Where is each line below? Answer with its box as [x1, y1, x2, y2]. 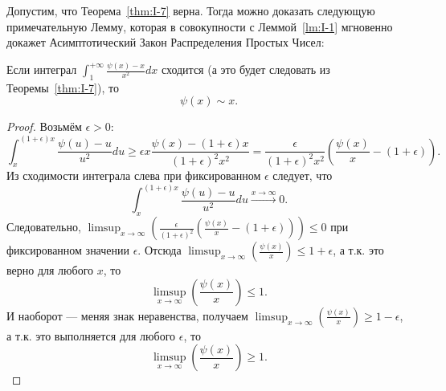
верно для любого [6, 262, 94, 279]
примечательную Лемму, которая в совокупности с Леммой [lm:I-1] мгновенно [6, 18, 393, 35]
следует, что [272, 167, 333, 184]
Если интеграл [6, 61, 77, 78]
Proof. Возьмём [6, 118, 82, 135]
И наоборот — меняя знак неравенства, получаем [6, 307, 248, 324]
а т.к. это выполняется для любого [6, 327, 176, 344]
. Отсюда [137, 242, 182, 259]
